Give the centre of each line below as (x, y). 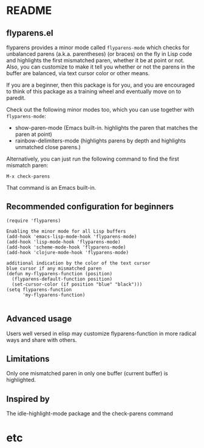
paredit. (16, 98)
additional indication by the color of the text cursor (78, 263)
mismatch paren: (27, 165)
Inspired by (28, 399)
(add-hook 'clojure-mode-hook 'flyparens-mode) (68, 252)
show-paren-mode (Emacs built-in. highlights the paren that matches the (106, 128)
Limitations (28, 359)
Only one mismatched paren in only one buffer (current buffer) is (87, 373)
